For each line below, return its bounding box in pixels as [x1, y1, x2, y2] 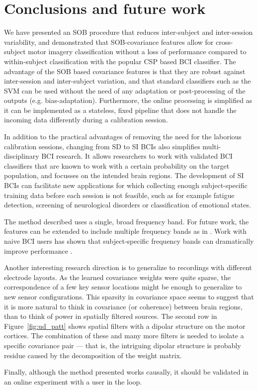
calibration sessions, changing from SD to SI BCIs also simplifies [4, 141, 200, 151]
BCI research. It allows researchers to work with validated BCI [41, 151, 233, 161]
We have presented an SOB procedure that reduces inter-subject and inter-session [4, 27, 253, 37]
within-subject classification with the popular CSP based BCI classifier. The [4, 56, 236, 66]
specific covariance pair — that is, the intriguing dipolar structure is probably [4, 340, 241, 350]
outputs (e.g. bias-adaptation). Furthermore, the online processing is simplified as [4, 95, 253, 105]
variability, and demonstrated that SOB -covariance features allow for [4, 36, 214, 47]
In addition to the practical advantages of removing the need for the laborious [4, 131, 242, 142]
